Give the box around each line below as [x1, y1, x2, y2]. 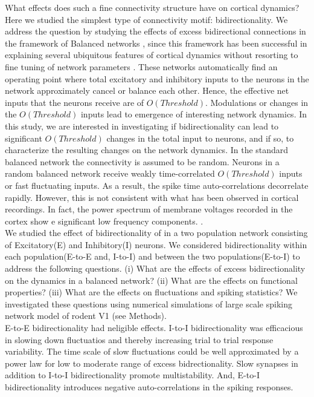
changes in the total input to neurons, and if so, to [106, 131, 294, 144]
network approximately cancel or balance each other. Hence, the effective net [5, 84, 289, 97]
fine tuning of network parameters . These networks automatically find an [5, 60, 278, 73]
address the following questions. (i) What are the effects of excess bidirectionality [5, 262, 306, 275]
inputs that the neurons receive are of [5, 96, 144, 108]
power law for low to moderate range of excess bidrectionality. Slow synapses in [5, 356, 298, 369]
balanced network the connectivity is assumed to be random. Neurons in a [5, 155, 280, 168]
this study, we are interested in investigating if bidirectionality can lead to [5, 119, 279, 132]
